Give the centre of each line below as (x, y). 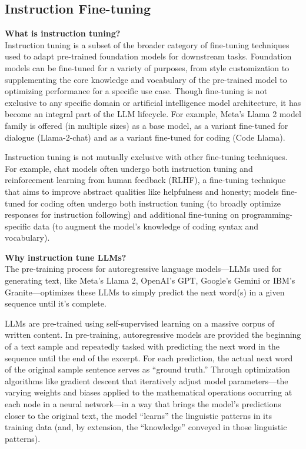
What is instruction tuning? (63, 33)
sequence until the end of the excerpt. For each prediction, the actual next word (149, 357)
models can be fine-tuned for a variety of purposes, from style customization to (147, 67)
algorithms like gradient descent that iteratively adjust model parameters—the (147, 380)
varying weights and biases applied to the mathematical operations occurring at (149, 392)
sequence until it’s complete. (56, 303)
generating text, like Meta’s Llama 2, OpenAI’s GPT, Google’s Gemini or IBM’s (150, 280)
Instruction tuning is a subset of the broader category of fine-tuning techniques (147, 44)
